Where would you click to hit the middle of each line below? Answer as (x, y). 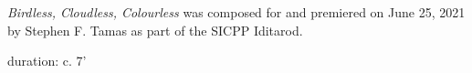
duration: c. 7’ (47, 61)
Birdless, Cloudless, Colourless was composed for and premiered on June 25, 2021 (236, 12)
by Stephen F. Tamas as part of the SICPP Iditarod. (155, 30)
